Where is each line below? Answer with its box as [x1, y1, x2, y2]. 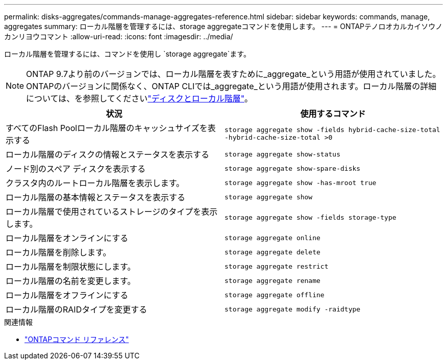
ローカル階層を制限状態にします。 [6, 262, 136, 272]
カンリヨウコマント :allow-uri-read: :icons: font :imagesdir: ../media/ [4, 32, 233, 41]
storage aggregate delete [225, 248, 320, 256]
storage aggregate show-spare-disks [225, 164, 361, 172]
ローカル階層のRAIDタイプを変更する [6, 304, 147, 315]
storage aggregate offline [225, 291, 325, 299]
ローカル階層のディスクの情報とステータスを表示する [6, 149, 209, 160]
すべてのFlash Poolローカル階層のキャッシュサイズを [6, 123, 208, 133]
